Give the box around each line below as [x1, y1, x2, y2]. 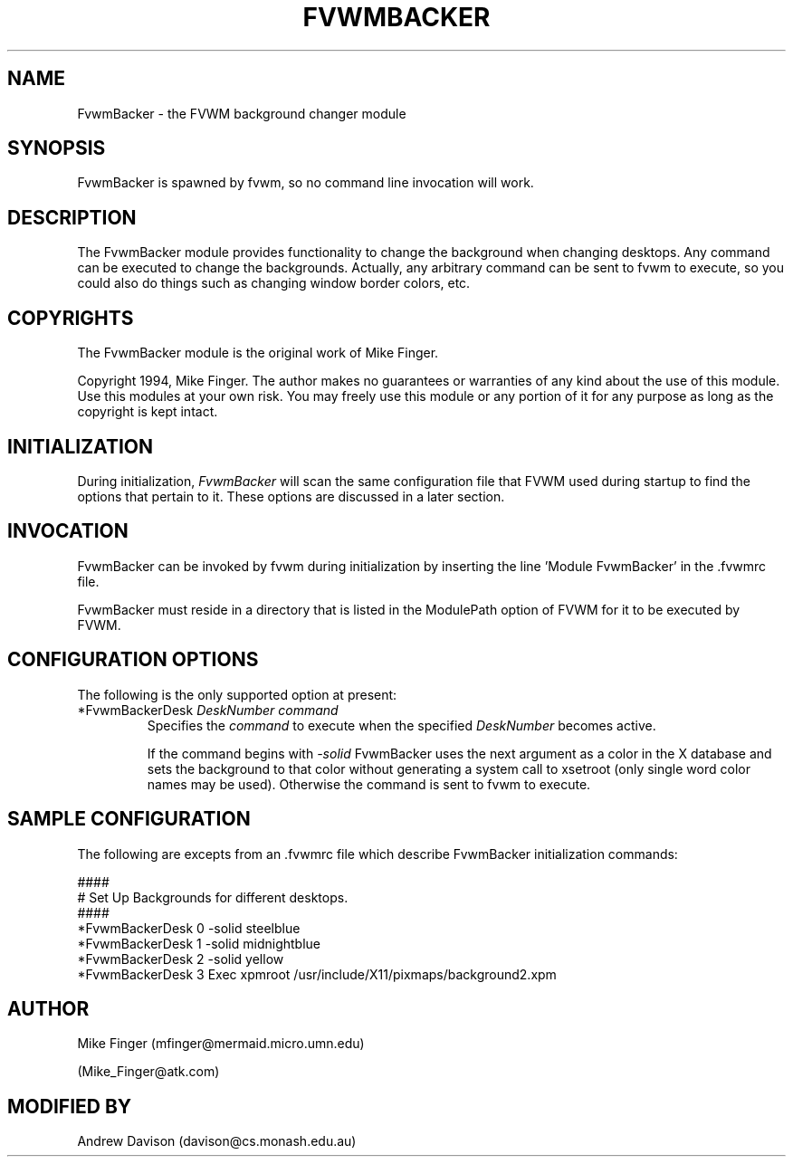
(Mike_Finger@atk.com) [77, 1064, 220, 1080]
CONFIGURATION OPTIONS [7, 648, 259, 672]
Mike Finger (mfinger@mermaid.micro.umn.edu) [77, 1035, 365, 1052]
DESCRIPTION [7, 205, 137, 229]
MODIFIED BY [7, 1094, 132, 1118]
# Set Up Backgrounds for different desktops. [77, 889, 349, 905]
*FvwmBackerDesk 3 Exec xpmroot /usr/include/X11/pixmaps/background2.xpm [77, 966, 557, 982]
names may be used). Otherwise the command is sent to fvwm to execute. [147, 776, 591, 792]
